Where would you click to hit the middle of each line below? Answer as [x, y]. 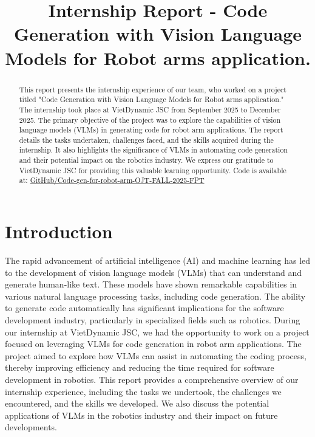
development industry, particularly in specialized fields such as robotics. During [153, 320]
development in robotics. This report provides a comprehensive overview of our [152, 379]
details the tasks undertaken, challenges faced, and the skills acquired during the [146, 139]
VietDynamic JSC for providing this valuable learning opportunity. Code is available [153, 170]
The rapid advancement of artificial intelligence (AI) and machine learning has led [158, 260]
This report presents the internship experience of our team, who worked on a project [153, 89]
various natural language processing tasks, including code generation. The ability [155, 296]
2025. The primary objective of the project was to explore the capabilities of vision [150, 119]
